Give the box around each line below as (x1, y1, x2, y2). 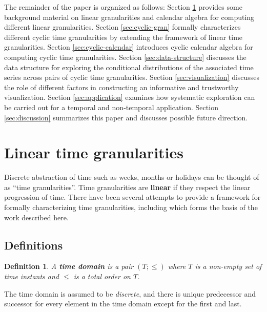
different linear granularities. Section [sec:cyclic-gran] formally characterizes (4, 22, 241, 32)
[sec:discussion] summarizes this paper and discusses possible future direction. (4, 112, 248, 122)
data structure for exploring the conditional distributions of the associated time (4, 61, 254, 72)
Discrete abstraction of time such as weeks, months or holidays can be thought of (4, 172, 259, 182)
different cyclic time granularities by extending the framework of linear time (4, 31, 243, 42)
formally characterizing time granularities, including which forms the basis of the (4, 202, 258, 213)
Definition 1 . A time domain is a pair (4, 261, 134, 272)
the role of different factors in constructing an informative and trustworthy (4, 81, 239, 92)
